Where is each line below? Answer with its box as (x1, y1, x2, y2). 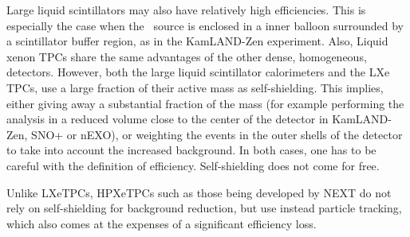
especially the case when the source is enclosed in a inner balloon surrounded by (6, 17, 404, 33)
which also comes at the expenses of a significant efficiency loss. (6, 215, 317, 231)
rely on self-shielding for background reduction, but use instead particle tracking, (6, 200, 402, 216)
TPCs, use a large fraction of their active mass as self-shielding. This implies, (6, 79, 384, 95)
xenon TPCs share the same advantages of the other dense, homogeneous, (6, 48, 367, 64)
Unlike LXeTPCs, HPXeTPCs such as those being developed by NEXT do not (6, 184, 392, 200)
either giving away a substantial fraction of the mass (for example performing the (6, 95, 404, 111)
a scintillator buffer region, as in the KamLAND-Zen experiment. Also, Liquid (6, 33, 388, 49)
